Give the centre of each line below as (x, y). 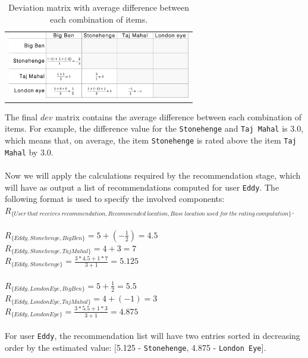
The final (21, 116)
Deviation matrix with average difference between (99, 7)
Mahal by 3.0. (29, 152)
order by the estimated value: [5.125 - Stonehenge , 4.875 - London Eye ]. (136, 347)
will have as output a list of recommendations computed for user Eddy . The (142, 187)
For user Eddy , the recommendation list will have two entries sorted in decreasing (153, 336)
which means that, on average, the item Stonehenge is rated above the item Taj (151, 140)
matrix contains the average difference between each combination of (179, 116)
